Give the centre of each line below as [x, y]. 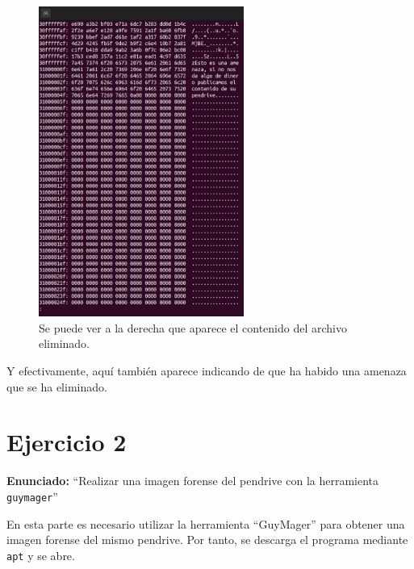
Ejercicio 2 [67, 442]
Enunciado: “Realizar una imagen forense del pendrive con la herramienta [193, 481]
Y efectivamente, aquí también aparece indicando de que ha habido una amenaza [207, 370]
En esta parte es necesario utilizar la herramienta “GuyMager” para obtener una [206, 523]
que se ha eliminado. [57, 386]
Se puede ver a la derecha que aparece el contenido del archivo [193, 327]
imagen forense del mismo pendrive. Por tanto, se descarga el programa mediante [207, 540]
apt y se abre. [41, 555]
